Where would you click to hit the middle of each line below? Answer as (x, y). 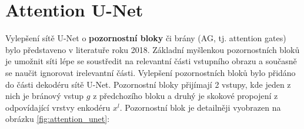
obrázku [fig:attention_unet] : (58, 119)
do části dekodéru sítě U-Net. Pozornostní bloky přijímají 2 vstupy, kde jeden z (148, 84)
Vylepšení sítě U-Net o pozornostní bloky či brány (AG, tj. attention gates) (146, 38)
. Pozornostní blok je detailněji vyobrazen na (200, 107)
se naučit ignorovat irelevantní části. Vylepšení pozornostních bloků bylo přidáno (151, 72)
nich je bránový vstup (45, 96)
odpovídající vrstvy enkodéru (58, 107)
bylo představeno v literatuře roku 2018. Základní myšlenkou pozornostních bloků (153, 49)
